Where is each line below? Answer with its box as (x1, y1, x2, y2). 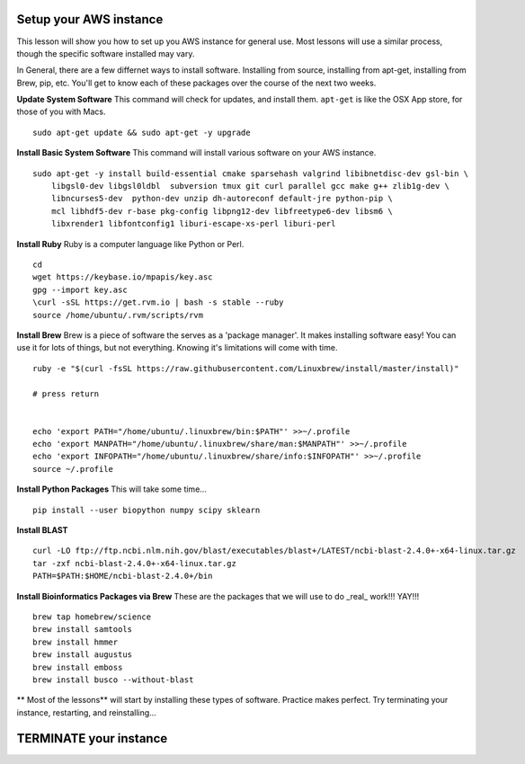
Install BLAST (16, 525, 68, 536)
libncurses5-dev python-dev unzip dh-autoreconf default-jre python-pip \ (50, 193, 393, 204)
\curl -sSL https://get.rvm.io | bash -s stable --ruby (32, 298, 284, 307)
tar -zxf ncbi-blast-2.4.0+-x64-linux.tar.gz (32, 558, 237, 568)
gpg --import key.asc (32, 284, 128, 295)
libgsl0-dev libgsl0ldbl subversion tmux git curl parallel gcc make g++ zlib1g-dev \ (50, 181, 449, 191)
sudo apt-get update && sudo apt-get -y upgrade (32, 127, 251, 138)
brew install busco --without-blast (32, 674, 194, 685)
